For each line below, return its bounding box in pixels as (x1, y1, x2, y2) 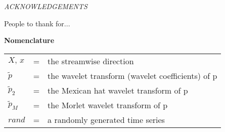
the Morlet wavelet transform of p (48, 99, 168, 111)
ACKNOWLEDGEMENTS (4, 1, 87, 11)
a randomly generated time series (48, 113, 165, 125)
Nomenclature (4, 35, 55, 46)
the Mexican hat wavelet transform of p (48, 84, 188, 96)
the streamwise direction (48, 55, 134, 67)
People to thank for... (4, 18, 70, 28)
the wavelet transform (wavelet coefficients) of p (48, 69, 217, 81)
